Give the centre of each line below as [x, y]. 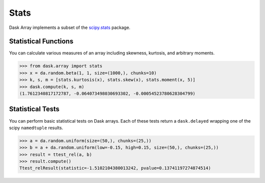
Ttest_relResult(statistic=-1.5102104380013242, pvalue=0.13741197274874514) [115, 168]
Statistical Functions [41, 41]
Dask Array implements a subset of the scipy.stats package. [70, 27]
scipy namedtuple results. [36, 128]
